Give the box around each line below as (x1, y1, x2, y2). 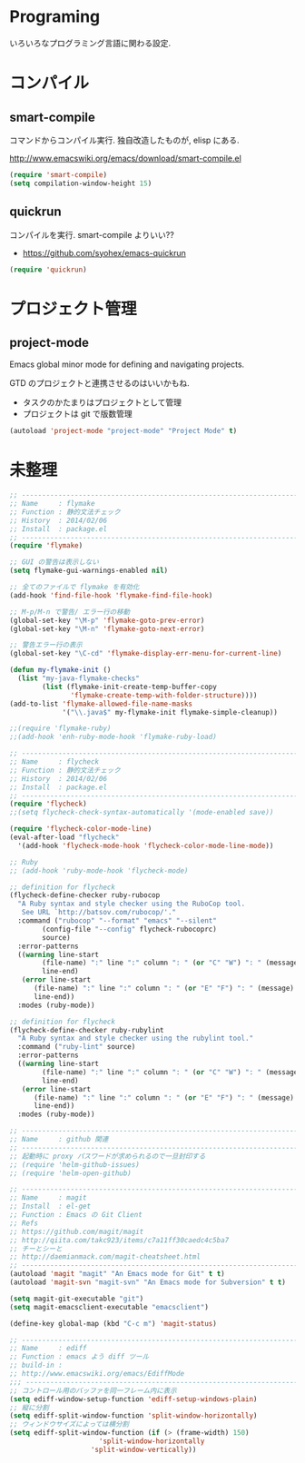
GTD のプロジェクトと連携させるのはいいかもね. (9, 378, 191, 389)
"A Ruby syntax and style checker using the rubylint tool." (17, 1033, 254, 1043)
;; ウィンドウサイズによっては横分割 (9, 1419, 130, 1429)
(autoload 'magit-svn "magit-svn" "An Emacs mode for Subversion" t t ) (9, 1278, 286, 1287)
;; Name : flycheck (9, 757, 100, 766)
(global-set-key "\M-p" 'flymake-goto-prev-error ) (9, 616, 205, 625)
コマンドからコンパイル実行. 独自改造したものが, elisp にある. (9, 134, 240, 145)
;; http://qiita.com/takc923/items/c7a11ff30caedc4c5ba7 (9, 1235, 230, 1245)
